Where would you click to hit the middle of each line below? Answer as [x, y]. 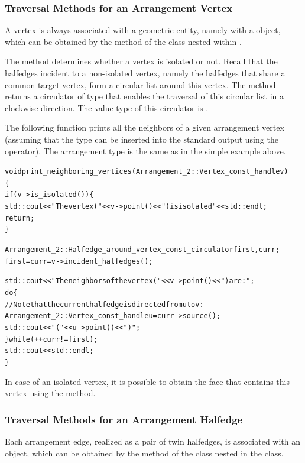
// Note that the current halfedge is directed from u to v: [104, 304]
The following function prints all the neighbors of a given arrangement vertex [145, 127]
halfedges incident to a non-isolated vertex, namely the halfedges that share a [145, 73]
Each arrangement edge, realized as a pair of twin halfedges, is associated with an [153, 441]
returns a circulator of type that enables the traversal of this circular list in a [145, 96]
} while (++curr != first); [51, 339]
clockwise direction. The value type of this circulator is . [107, 107]
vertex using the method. [50, 393]
